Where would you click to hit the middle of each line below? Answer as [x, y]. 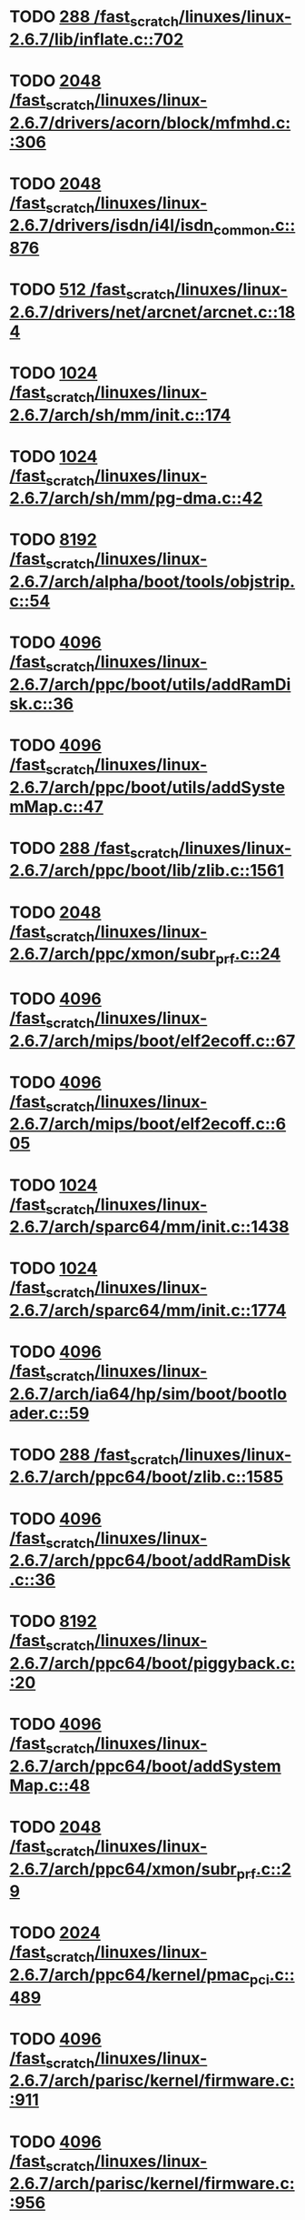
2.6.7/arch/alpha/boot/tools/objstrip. [152, 582]
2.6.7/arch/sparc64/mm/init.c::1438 [149, 1227]
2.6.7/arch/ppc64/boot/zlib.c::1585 [147, 1477]
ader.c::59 [49, 1413]
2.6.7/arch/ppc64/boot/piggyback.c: [152, 1664]
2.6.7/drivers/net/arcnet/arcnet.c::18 [152, 312]
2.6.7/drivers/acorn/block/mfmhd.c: [150, 122]
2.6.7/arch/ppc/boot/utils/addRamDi [150, 684]
